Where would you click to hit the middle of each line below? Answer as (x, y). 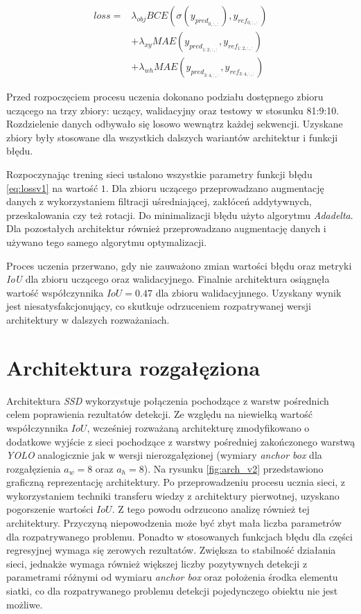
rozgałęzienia (34, 468)
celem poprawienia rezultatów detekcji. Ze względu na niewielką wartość (159, 414)
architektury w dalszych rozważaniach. (88, 319)
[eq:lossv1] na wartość (52, 187)
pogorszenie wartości (50, 509)
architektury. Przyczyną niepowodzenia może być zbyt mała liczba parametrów (174, 523)
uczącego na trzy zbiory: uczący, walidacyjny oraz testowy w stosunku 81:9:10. (173, 110)
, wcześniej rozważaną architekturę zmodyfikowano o (198, 427)
